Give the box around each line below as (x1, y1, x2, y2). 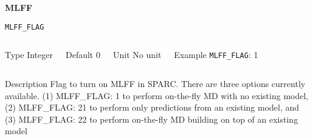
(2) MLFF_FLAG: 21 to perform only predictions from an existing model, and (5, 101, 300, 114)
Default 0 (65, 48, 100, 61)
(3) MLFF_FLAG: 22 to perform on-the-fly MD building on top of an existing (5, 112, 298, 125)
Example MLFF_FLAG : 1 (174, 48, 258, 61)
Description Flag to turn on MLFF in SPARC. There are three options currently (5, 77, 306, 89)
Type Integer (5, 48, 53, 61)
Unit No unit (112, 48, 162, 61)
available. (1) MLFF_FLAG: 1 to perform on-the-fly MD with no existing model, (5, 89, 309, 102)
